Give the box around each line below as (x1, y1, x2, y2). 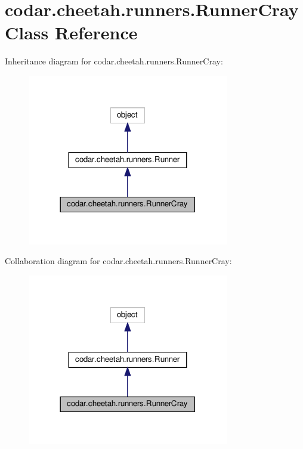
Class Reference (5, 20, 138, 45)
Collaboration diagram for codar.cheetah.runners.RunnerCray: (5, 255, 232, 267)
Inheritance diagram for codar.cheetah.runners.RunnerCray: (5, 55, 223, 67)
